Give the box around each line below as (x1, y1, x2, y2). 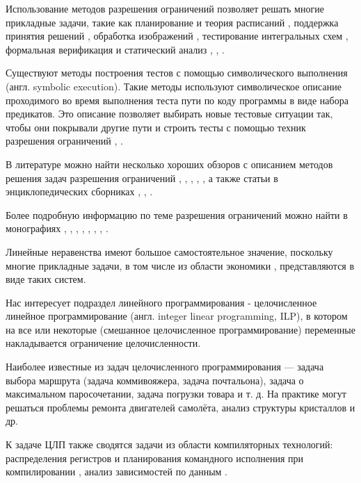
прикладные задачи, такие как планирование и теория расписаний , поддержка (6, 15, 339, 29)
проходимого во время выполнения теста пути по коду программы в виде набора (6, 92, 348, 107)
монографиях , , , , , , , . (6, 221, 109, 236)
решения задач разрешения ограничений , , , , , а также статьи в (6, 170, 278, 185)
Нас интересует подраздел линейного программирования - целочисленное (6, 295, 317, 309)
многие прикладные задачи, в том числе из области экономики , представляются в (6, 258, 355, 272)
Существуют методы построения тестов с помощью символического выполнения (6, 65, 348, 80)
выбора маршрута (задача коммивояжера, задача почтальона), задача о (6, 373, 304, 387)
